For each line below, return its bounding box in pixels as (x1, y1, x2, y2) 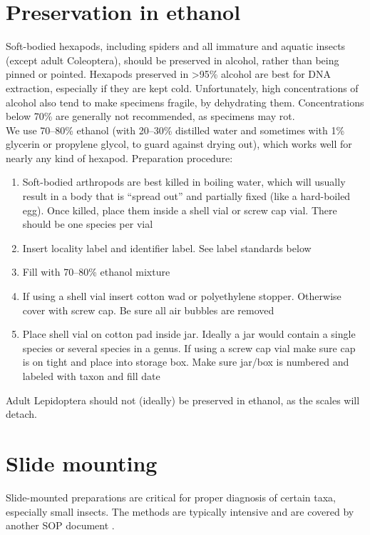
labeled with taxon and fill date (22, 369, 160, 383)
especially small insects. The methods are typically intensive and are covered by (6, 504, 354, 519)
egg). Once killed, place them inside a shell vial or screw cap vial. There (22, 202, 337, 217)
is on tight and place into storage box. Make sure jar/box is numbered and (22, 354, 349, 369)
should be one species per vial (22, 216, 153, 231)
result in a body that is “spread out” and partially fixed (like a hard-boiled (22, 189, 351, 204)
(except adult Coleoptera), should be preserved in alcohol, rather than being (6, 52, 339, 67)
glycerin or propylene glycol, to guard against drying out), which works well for (6, 136, 352, 151)
